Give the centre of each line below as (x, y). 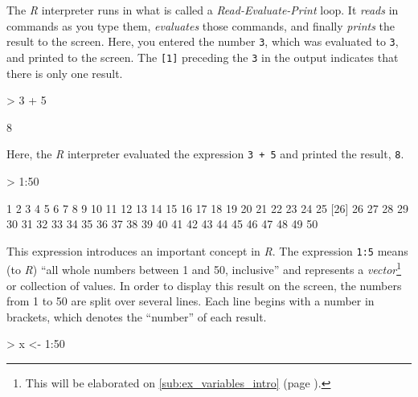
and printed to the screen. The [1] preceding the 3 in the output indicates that (203, 57)
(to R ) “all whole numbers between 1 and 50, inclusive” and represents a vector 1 (204, 268)
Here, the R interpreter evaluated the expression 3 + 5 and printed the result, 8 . (205, 154)
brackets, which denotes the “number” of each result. (137, 316)
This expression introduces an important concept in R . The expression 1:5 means (207, 250)
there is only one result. (65, 73)
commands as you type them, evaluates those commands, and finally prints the (201, 25)
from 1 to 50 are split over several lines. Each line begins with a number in (191, 301)
